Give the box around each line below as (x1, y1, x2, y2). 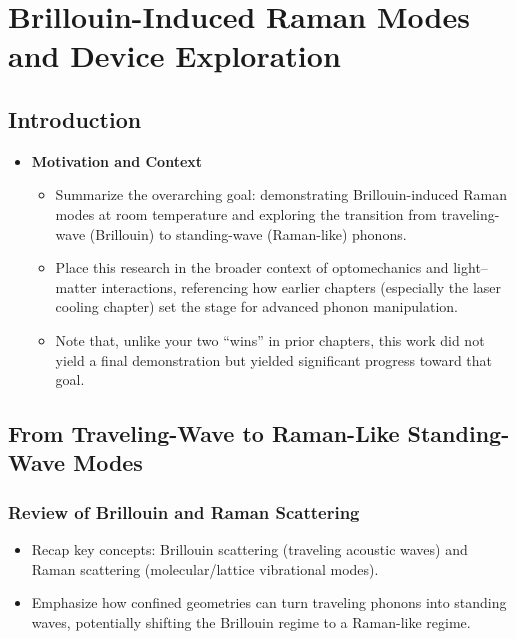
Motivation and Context (31, 150, 203, 171)
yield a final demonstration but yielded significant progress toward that (55, 349, 493, 370)
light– (453, 257, 488, 278)
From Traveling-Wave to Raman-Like (8, 418, 400, 449)
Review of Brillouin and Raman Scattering (8, 499, 360, 524)
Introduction (8, 103, 142, 134)
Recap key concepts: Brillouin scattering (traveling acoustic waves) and (31, 539, 468, 560)
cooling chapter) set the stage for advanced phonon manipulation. (55, 296, 458, 317)
